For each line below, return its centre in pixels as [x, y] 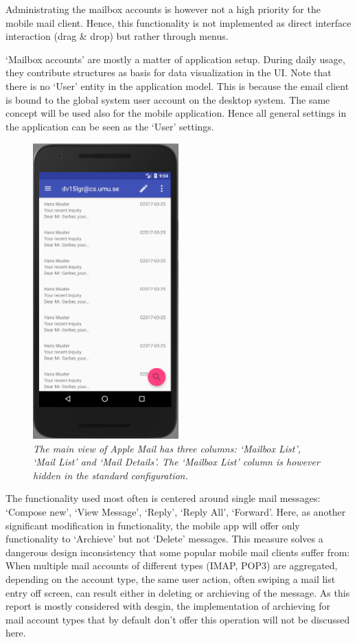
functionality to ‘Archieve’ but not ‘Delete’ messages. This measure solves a [164, 539]
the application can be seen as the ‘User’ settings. [110, 126]
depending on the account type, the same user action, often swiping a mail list [171, 578]
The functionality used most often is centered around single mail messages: [163, 498]
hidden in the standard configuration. [111, 475]
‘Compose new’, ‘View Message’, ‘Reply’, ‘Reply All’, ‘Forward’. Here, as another [176, 511]
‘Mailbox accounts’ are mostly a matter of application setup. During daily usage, [175, 59]
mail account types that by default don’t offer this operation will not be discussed [178, 619]
